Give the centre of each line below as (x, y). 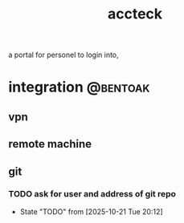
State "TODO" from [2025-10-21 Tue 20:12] (91, 211)
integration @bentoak (79, 87)
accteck (135, 14)
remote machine (50, 144)
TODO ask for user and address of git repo (92, 194)
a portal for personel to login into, (63, 55)
